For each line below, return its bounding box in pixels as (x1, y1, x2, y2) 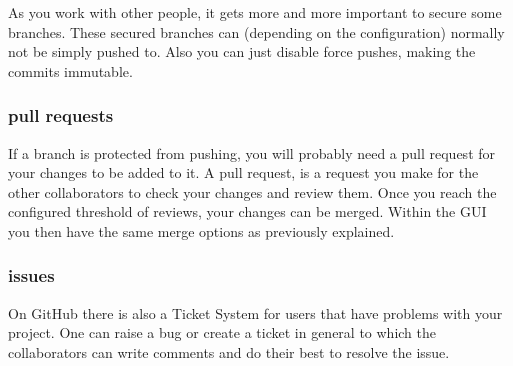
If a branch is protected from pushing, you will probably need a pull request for (8, 142, 496, 163)
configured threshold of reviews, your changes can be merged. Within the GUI (8, 201, 487, 222)
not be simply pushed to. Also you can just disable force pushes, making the (8, 41, 476, 62)
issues (8, 263, 55, 288)
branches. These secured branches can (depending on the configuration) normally (8, 21, 505, 42)
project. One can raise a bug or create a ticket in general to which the (8, 322, 437, 343)
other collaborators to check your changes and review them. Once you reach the (8, 181, 497, 202)
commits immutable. (8, 60, 133, 81)
